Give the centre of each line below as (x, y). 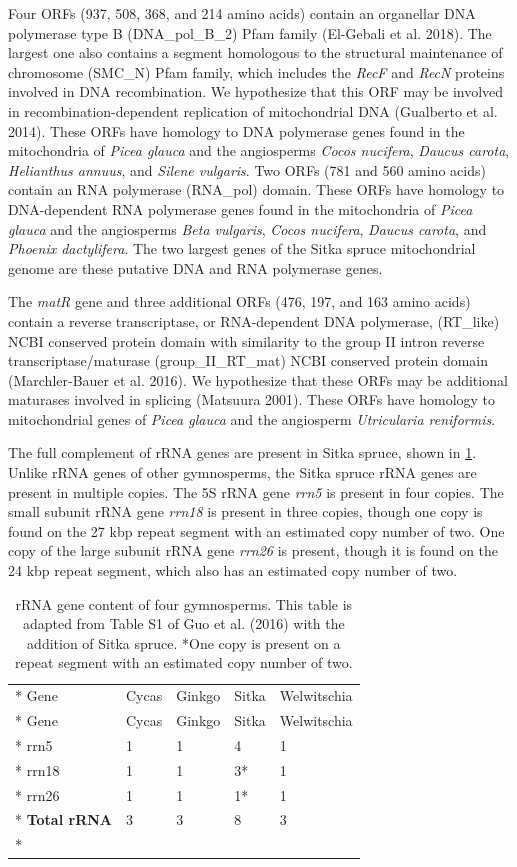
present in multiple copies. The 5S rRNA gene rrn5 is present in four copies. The (256, 491)
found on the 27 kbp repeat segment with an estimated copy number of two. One (256, 530)
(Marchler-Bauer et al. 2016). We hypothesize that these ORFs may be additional (258, 379)
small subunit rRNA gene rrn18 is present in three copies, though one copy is (245, 511)
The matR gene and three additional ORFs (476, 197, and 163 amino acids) (239, 301)
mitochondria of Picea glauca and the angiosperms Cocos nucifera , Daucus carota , (259, 150)
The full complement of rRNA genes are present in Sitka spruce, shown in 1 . (242, 452)
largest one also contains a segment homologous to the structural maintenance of (255, 52)
